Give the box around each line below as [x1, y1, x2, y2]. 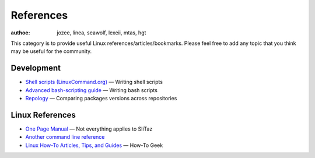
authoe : [10, 29, 30, 36]
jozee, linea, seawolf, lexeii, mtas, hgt [57, 29, 146, 36]
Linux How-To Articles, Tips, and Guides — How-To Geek [25, 142, 163, 149]
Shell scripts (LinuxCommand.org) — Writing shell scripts [25, 79, 163, 86]
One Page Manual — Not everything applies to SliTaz [25, 125, 153, 132]
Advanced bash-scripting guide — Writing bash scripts [25, 86, 157, 93]
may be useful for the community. [10, 48, 92, 55]
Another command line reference [25, 134, 105, 141]
